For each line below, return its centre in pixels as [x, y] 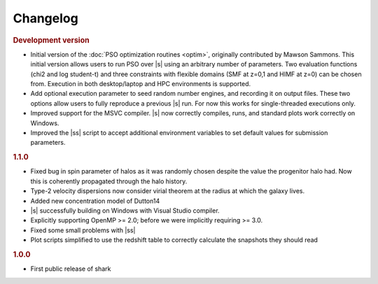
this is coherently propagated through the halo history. [109, 181]
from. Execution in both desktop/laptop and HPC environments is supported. [141, 83]
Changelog [45, 18]
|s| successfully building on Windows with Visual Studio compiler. [125, 211]
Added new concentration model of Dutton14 [95, 201]
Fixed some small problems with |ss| [83, 230]
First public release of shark [71, 269]
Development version [51, 40]
